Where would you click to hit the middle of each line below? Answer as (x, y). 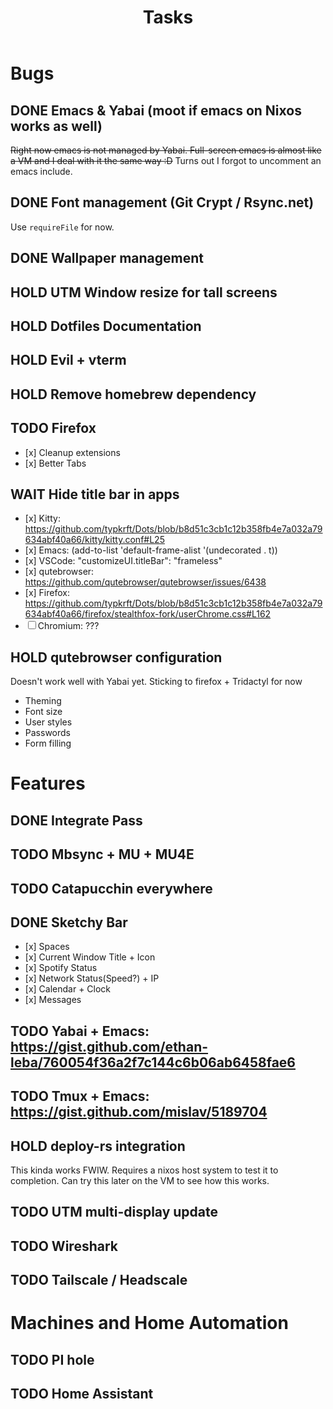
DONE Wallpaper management (107, 258)
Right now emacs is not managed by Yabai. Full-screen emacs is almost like (166, 150)
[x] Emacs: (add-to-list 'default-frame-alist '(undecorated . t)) (151, 550)
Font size (43, 712)
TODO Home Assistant (82, 1394)
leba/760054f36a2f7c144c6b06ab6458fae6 (153, 1062)
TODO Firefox (53, 428)
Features (48, 783)
